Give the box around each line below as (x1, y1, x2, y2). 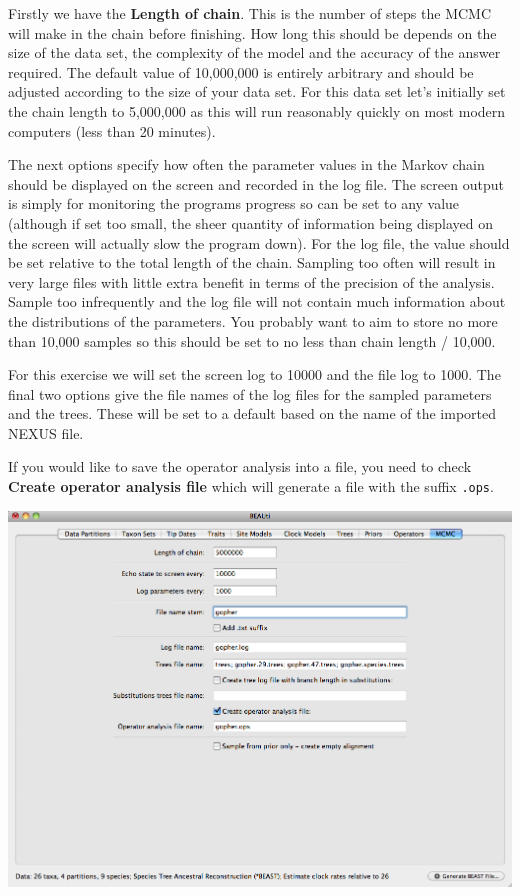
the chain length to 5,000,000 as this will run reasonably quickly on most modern (8, 100, 506, 121)
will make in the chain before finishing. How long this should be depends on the (8, 22, 497, 43)
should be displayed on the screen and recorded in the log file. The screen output (8, 173, 504, 194)
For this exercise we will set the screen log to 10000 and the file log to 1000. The (8, 364, 501, 385)
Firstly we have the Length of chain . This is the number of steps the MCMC (8, 3, 492, 23)
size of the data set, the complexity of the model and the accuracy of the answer (8, 42, 501, 63)
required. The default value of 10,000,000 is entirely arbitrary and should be (8, 61, 474, 82)
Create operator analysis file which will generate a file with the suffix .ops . (8, 476, 494, 497)
